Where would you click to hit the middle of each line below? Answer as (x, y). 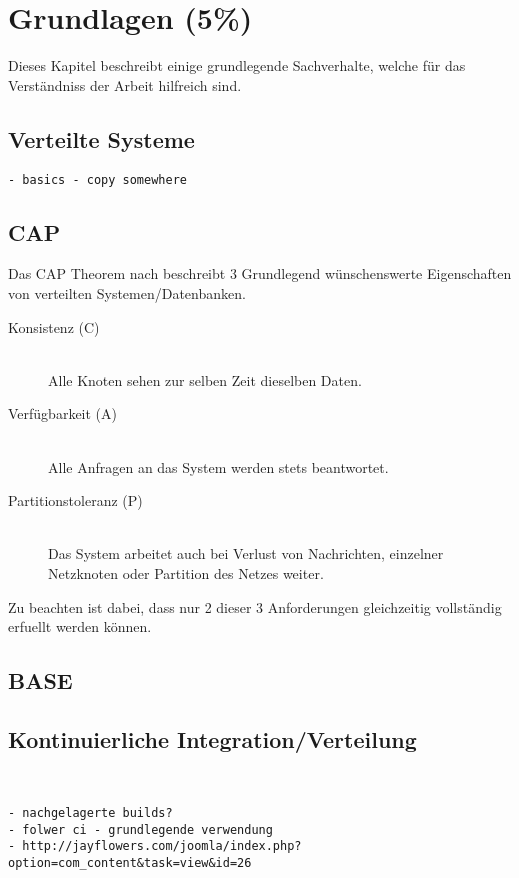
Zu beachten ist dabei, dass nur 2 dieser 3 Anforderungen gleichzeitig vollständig (255, 606)
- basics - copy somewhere (97, 179)
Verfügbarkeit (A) (62, 413)
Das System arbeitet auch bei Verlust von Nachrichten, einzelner (246, 553)
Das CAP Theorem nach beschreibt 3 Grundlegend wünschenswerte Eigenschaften (260, 273)
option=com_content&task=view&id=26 (130, 862)
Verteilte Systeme (101, 138)
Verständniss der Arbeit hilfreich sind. (125, 84)
